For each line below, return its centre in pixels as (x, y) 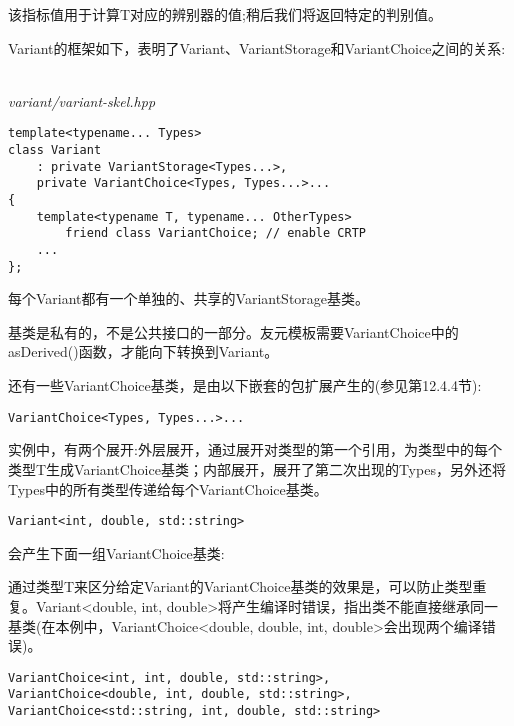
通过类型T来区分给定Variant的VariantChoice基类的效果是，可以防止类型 (240, 586)
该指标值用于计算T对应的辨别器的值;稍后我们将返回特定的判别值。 (225, 14)
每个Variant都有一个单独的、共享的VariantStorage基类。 (189, 298)
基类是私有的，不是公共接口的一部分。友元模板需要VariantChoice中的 (233, 331)
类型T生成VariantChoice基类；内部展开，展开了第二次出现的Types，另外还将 (257, 468)
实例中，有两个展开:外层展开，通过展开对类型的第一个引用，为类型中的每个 (255, 449)
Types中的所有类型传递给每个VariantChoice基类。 (168, 488)
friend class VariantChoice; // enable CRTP (215, 233)
